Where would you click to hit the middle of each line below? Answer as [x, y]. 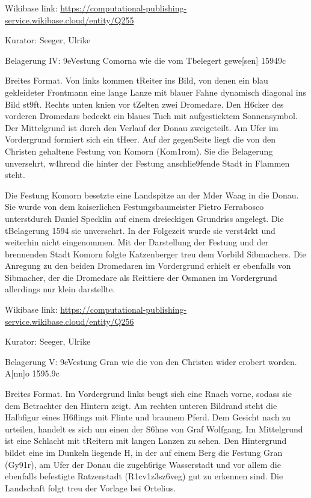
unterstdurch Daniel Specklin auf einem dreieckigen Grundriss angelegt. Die [144, 218]
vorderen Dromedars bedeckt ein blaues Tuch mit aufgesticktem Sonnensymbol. [151, 116]
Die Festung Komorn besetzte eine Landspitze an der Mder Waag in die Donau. [152, 195]
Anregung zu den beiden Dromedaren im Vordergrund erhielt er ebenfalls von [148, 266]
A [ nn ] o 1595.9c [32, 373]
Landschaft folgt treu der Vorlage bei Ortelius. [91, 487]
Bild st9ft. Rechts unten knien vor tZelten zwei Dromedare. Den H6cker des [144, 104]
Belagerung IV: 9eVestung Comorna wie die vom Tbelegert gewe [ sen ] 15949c [146, 60]
